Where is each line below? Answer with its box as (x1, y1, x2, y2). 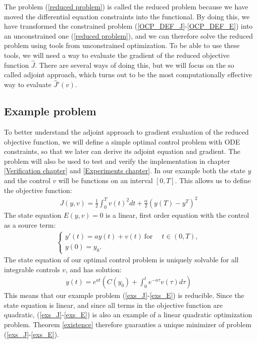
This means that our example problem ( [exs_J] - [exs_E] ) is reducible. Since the (4, 290, 245, 300)
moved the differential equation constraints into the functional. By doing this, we (4, 11, 250, 21)
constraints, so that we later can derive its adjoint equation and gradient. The (4, 146, 241, 156)
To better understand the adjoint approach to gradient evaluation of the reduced (4, 126, 249, 137)
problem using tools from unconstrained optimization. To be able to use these (4, 40, 240, 50)
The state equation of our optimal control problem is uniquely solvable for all (4, 254, 239, 265)
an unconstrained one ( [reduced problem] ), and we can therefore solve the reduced (4, 30, 253, 41)
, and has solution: (65, 264, 122, 274)
